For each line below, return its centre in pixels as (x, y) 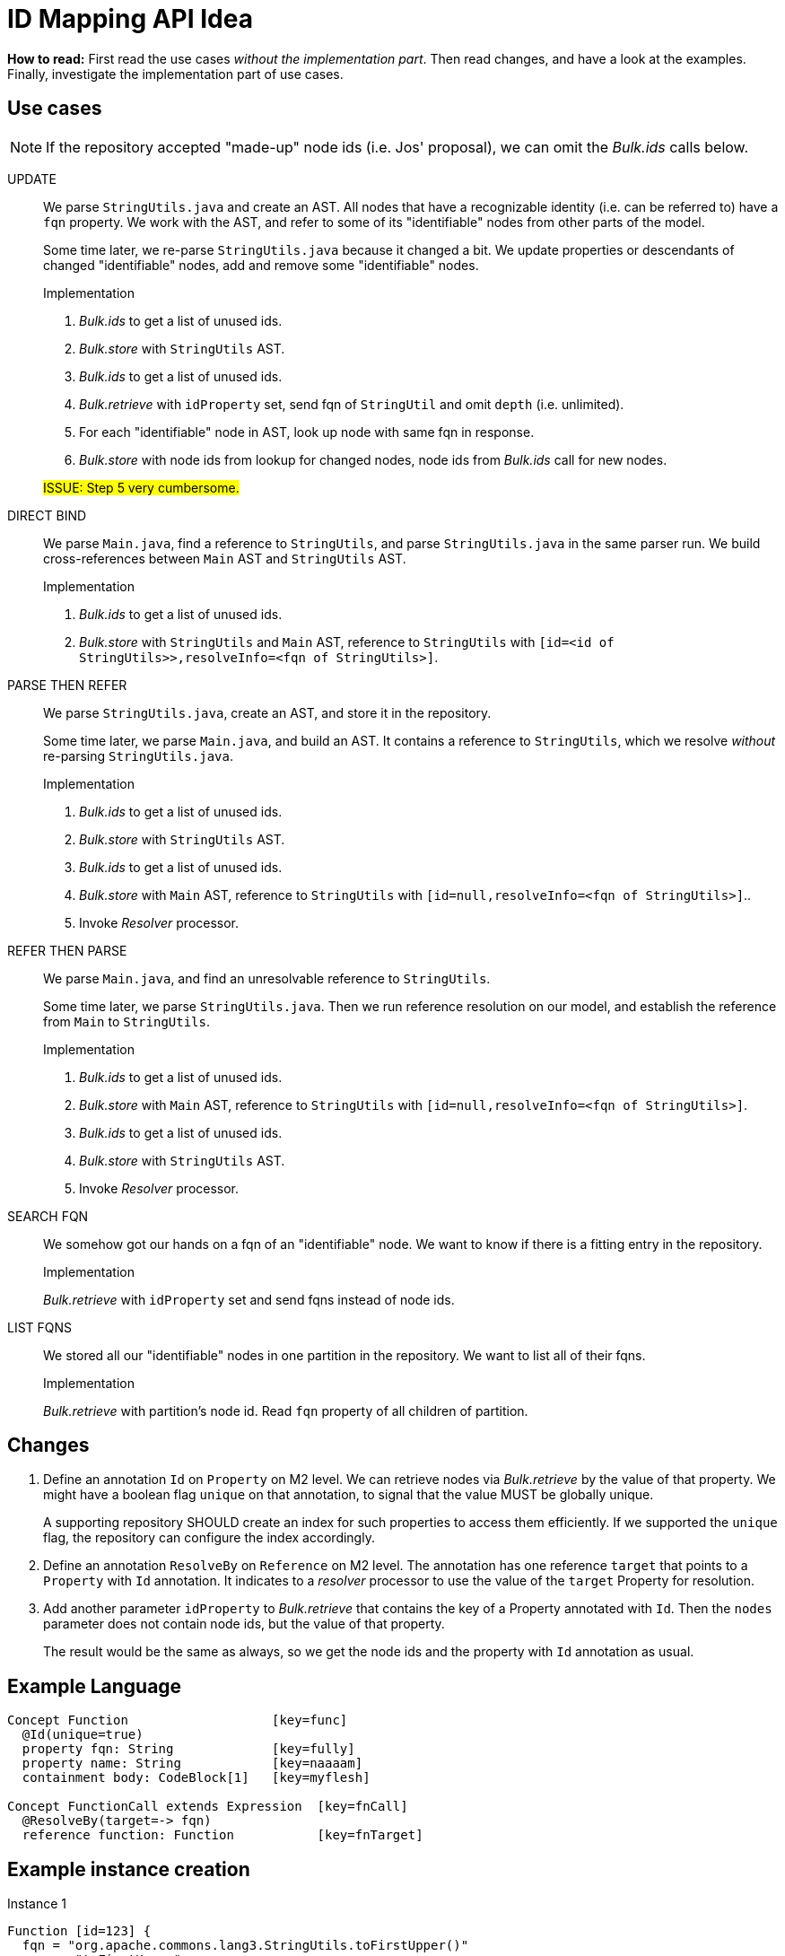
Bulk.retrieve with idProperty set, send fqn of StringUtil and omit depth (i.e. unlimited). (352, 404)
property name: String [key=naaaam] (192, 1764)
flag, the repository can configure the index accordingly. (209, 1538)
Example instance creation (129, 1869)
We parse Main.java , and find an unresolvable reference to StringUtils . (267, 978)
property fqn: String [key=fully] (188, 1749)
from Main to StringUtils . (127, 1021)
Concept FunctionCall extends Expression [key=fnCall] (208, 1807)
